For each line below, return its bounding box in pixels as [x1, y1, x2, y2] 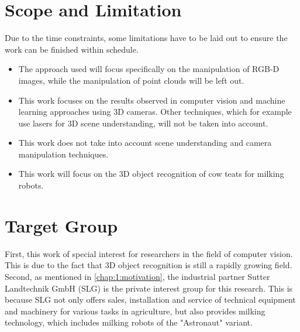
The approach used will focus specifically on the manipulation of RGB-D [18, 63, 280, 75]
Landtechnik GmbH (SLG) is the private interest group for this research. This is [5, 282, 293, 294]
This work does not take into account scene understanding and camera [18, 136, 272, 149]
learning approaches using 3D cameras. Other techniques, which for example [18, 105, 292, 118]
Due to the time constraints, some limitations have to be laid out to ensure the [5, 32, 288, 44]
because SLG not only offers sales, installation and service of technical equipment [5, 293, 296, 306]
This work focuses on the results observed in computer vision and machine [18, 94, 285, 106]
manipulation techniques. [18, 148, 109, 160]
